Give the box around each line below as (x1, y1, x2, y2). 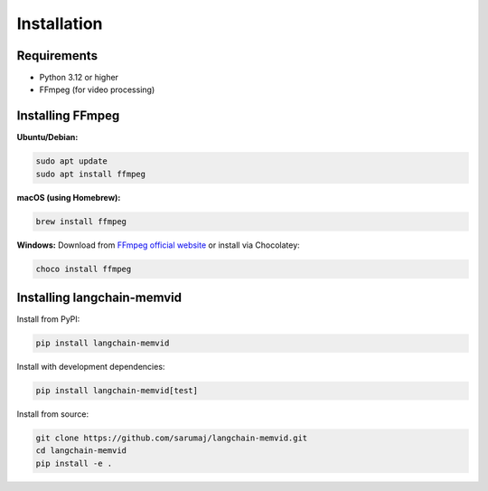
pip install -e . (35, 458, 113, 468)
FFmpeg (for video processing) (39, 84, 155, 95)
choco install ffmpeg (35, 263, 132, 274)
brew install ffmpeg (35, 216, 127, 226)
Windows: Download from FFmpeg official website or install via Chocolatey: (16, 240, 300, 250)
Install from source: (16, 409, 89, 420)
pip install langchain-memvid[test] (35, 385, 199, 396)
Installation (16, 14, 103, 33)
